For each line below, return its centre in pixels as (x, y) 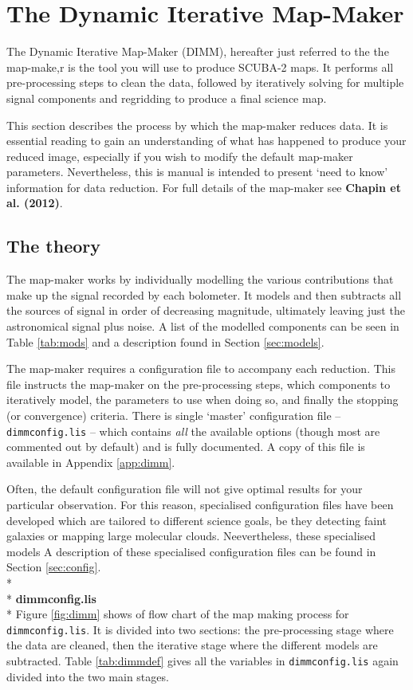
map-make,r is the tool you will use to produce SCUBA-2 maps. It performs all (200, 67)
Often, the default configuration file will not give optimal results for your (185, 489)
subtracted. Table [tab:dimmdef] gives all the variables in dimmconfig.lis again (203, 661)
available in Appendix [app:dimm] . (91, 462)
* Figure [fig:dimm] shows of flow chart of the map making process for (178, 614)
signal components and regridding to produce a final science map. (167, 98)
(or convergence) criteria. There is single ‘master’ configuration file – (174, 416)
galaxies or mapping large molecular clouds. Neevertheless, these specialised (191, 536)
